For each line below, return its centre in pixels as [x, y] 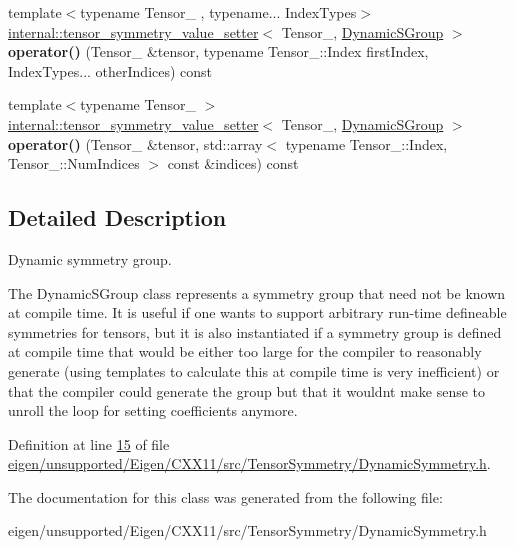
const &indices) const [233, 163]
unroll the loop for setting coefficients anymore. [153, 410]
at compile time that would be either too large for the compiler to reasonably [245, 351]
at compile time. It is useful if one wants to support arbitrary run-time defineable [257, 312]
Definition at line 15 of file [89, 443]
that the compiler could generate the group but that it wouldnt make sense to [247, 390]
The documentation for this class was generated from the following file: [225, 496]
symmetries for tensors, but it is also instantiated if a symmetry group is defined [255, 331]
